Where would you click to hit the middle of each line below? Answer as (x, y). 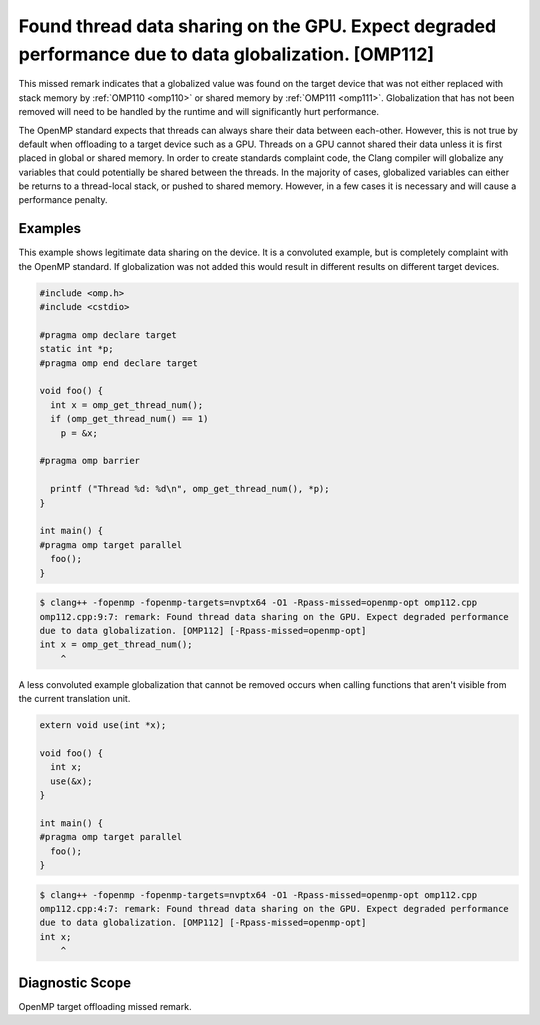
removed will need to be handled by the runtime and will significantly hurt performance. (199, 112)
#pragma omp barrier (89, 461)
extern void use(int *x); (103, 725)
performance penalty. (63, 200)
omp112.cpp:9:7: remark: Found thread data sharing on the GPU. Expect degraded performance (274, 616)
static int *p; (76, 349)
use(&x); (71, 781)
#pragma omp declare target (108, 334)
